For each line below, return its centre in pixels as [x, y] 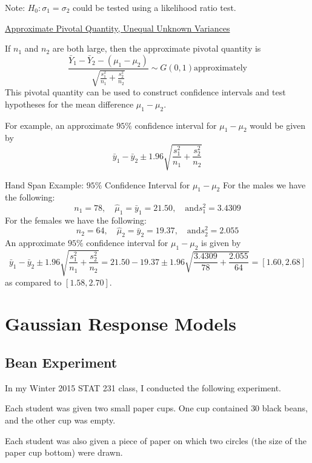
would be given [278, 125]
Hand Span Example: [45, 184]
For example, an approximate [59, 125]
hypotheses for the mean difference [69, 104]
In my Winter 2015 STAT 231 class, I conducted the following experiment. [143, 387]
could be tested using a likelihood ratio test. [154, 7]
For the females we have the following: [76, 220]
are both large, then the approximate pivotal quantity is [157, 48]
